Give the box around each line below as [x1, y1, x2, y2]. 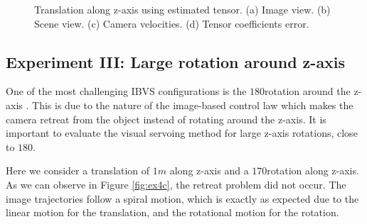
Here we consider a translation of [6, 163, 150, 178]
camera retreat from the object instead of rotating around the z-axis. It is [6, 111, 326, 126]
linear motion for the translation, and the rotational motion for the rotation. [6, 205, 339, 220]
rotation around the [265, 84, 351, 99]
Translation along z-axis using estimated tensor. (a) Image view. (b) [34, 2, 331, 16]
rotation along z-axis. [267, 163, 359, 178]
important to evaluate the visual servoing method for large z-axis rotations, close [6, 125, 358, 140]
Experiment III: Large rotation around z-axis [6, 50, 346, 72]
